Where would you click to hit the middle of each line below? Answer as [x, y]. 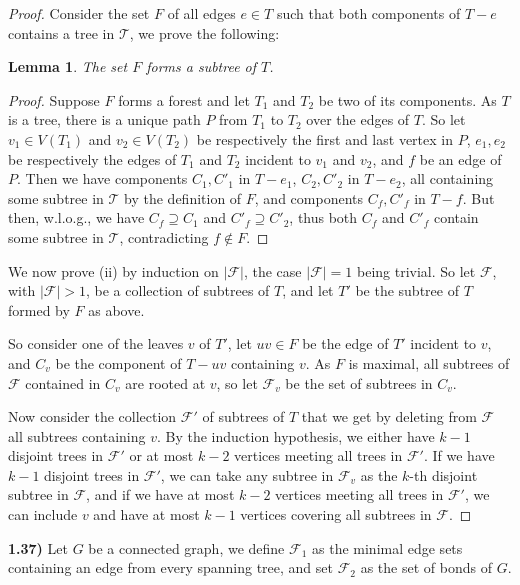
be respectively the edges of [92, 158]
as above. [116, 309]
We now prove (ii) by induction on [113, 270]
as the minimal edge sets [387, 547]
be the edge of [345, 343]
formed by [39, 309]
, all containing [447, 178]
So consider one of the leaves [96, 343]
